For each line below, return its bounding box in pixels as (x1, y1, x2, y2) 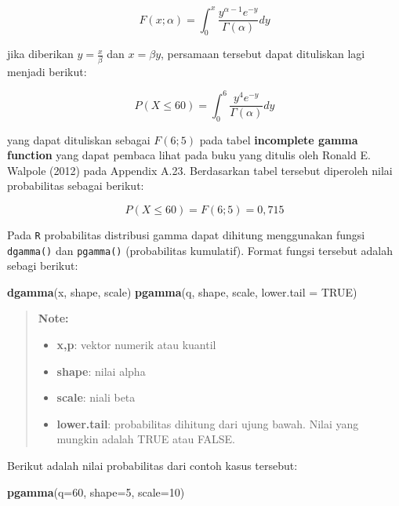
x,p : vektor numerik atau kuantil (56, 337, 216, 353)
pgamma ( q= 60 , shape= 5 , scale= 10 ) (7, 483, 185, 500)
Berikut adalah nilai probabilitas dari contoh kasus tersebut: (7, 457, 298, 473)
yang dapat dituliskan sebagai (7, 131, 151, 147)
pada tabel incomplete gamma (199, 131, 358, 147)
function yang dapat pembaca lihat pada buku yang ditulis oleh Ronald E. (7, 147, 371, 163)
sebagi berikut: (7, 257, 78, 274)
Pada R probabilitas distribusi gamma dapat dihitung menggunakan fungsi (7, 226, 365, 242)
